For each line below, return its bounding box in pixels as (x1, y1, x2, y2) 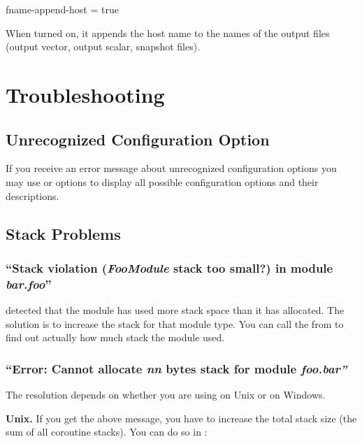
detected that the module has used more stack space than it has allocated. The (6, 303, 345, 317)
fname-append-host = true (6, 2, 119, 16)
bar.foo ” (6, 275, 52, 292)
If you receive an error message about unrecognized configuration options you (6, 161, 337, 176)
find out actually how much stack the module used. (6, 330, 225, 345)
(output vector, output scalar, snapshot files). (6, 39, 201, 54)
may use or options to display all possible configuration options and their (6, 174, 319, 189)
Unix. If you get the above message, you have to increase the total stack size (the (6, 410, 357, 425)
